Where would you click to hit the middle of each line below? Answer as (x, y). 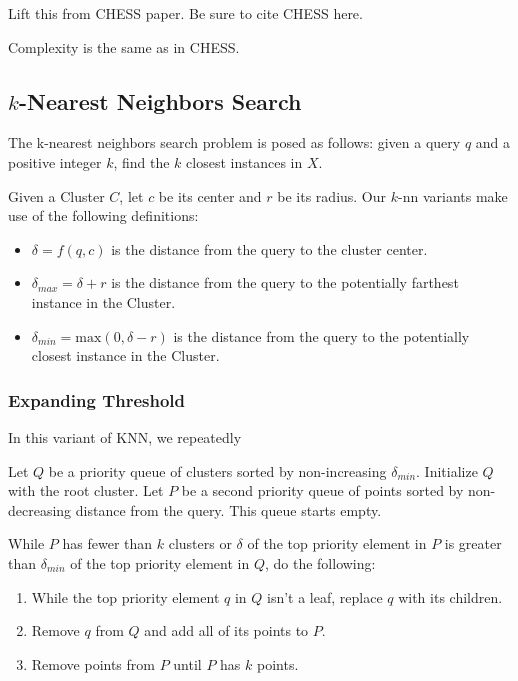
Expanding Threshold (97, 399)
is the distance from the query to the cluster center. (269, 248)
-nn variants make (453, 195)
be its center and (210, 195)
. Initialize (447, 470)
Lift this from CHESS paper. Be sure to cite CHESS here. (185, 13)
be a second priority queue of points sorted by (322, 490)
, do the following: (320, 562)
